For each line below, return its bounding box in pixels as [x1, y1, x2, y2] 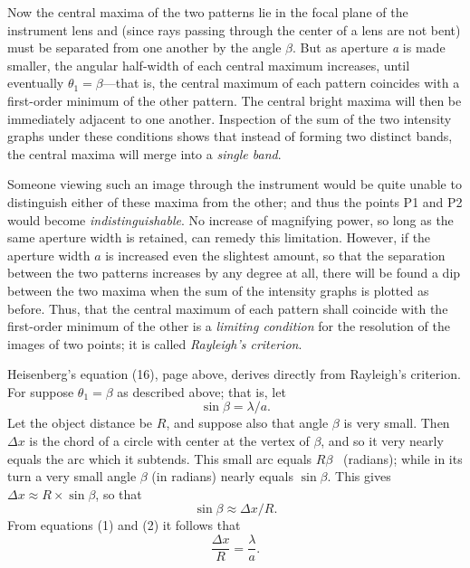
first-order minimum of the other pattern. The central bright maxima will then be [7, 90, 462, 109]
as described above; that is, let [117, 382, 286, 401]
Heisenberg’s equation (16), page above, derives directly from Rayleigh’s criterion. [7, 364, 461, 383]
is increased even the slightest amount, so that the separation [105, 245, 446, 264]
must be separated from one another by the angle [7, 38, 282, 57]
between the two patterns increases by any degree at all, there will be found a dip [7, 263, 461, 282]
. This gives [327, 467, 391, 486]
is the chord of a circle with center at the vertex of [29, 431, 310, 450]
